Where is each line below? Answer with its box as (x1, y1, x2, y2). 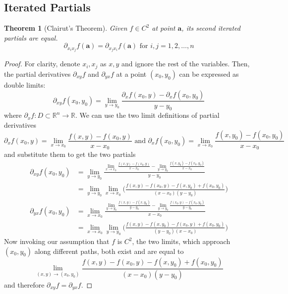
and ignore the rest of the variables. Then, (121, 58, 250, 69)
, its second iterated (181, 23, 240, 33)
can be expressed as (179, 68, 239, 79)
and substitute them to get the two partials (4, 149, 136, 159)
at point (152, 23, 175, 33)
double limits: (4, 79, 46, 90)
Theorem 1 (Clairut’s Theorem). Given (4, 23, 127, 33)
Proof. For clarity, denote (4, 58, 80, 69)
